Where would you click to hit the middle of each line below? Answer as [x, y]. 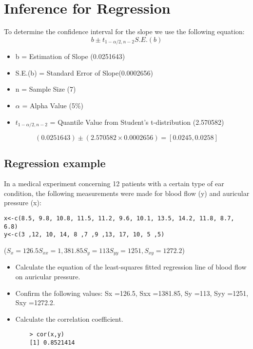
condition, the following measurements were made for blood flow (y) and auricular [127, 193]
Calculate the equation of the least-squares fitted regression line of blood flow [131, 267]
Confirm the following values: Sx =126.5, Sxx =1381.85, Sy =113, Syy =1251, [132, 293]
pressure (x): [23, 203]
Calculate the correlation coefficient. [69, 319]
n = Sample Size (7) [46, 89]
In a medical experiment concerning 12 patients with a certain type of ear [114, 184]
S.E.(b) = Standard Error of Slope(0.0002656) [84, 72]
